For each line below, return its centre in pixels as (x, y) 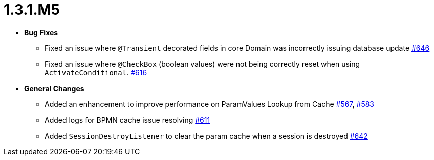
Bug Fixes (41, 32)
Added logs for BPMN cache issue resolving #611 (127, 120)
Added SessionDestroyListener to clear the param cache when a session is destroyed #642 (206, 136)
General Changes (54, 88)
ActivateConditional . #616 (96, 72)
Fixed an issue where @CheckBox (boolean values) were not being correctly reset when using (202, 64)
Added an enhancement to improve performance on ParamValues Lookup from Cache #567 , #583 (210, 104)
